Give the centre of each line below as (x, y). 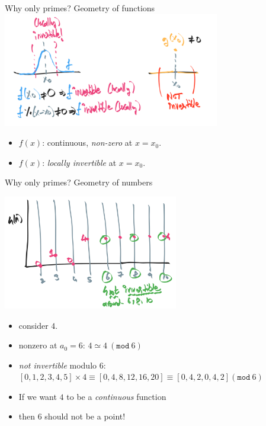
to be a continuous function (116, 396)
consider (33, 325)
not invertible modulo (58, 365)
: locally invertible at (79, 162)
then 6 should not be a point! (72, 416)
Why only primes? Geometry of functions (80, 8)
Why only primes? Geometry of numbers (79, 182)
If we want (38, 396)
